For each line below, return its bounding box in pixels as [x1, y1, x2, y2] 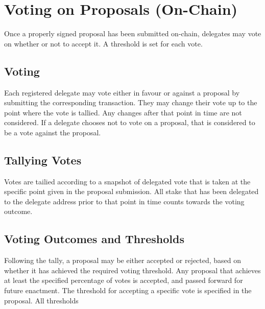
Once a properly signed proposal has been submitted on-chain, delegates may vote [4, 28, 261, 39]
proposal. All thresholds [4, 295, 79, 305]
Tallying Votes [4, 152, 82, 168]
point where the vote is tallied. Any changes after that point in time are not [4, 107, 242, 117]
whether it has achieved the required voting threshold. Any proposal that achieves [4, 265, 261, 275]
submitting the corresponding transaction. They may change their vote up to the [4, 97, 257, 108]
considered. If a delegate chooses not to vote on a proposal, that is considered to [4, 117, 255, 128]
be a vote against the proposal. [4, 127, 101, 137]
